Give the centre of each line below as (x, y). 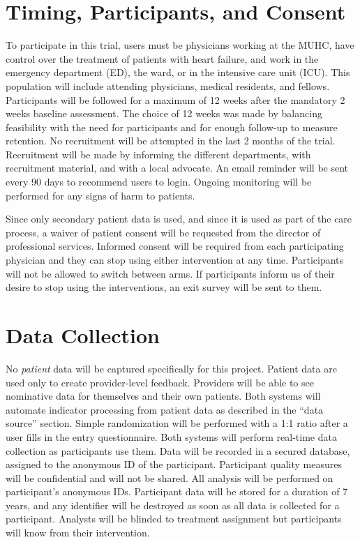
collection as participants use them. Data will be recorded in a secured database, (178, 450)
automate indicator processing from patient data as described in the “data (165, 409)
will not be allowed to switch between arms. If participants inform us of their (170, 273)
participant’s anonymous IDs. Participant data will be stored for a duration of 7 (177, 491)
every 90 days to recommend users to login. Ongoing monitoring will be (159, 182)
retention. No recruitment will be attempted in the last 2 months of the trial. (171, 141)
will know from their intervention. (78, 533)
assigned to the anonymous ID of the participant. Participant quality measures (174, 464)
